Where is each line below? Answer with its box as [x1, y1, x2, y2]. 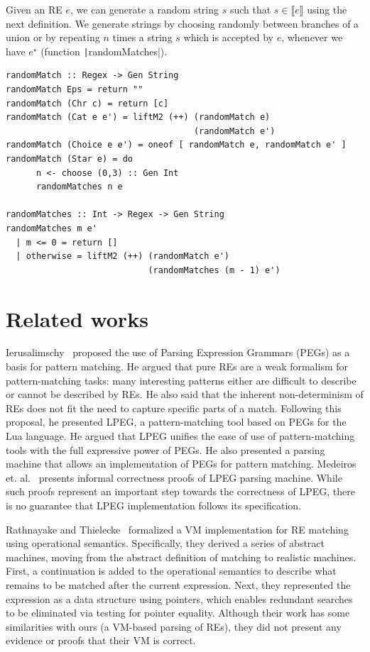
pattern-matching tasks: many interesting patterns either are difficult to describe [6, 372, 357, 387]
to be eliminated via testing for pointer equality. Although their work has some [6, 605, 350, 620]
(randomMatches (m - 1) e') [148, 265, 281, 275]
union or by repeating [6, 30, 100, 45]
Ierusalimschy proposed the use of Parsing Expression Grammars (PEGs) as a [6, 345, 350, 360]
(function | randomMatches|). [40, 43, 168, 58]
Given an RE [6, 2, 62, 16]
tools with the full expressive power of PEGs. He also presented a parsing [6, 442, 325, 457]
